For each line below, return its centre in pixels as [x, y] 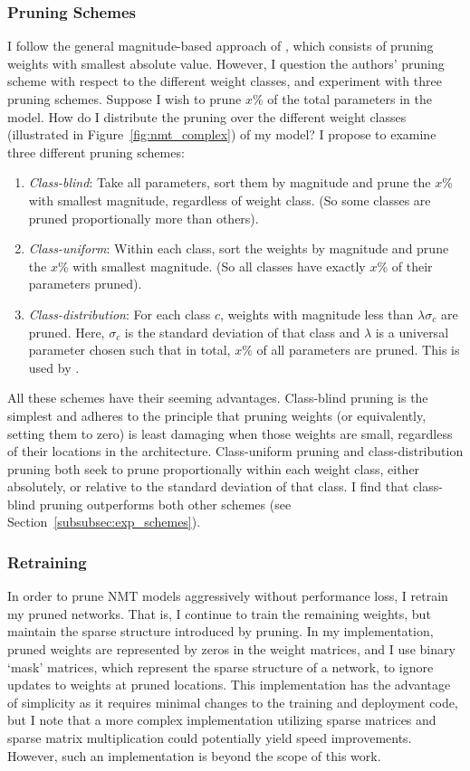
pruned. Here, [67, 332]
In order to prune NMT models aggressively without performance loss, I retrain [228, 596]
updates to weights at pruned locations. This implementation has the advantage [229, 685]
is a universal [412, 332]
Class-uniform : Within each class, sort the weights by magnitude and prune [239, 248]
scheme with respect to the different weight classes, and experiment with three [225, 81]
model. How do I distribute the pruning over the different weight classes [207, 116]
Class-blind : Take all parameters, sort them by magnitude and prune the [230, 182]
